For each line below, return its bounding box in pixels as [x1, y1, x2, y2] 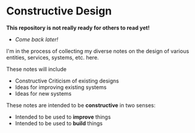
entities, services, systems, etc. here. [6, 54, 99, 61]
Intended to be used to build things [14, 119, 103, 127]
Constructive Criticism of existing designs [14, 77, 120, 84]
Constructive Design [6, 4, 112, 18]
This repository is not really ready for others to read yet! [6, 24, 150, 31]
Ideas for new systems [14, 90, 72, 97]
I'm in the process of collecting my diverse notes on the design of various [6, 47, 190, 55]
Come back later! [14, 36, 59, 43]
